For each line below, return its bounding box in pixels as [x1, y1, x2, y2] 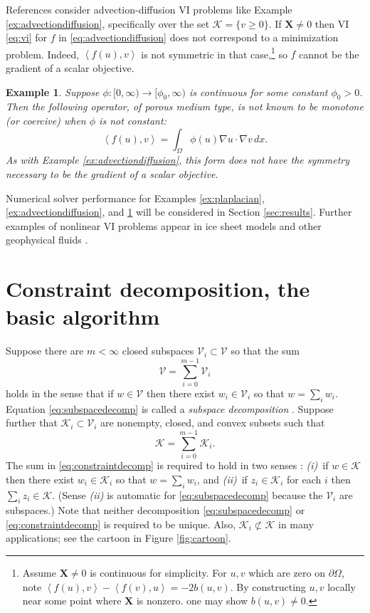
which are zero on [248, 565, 325, 580]
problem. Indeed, [6, 46, 80, 61]
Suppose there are [6, 343, 84, 358]
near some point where [22, 593, 122, 608]
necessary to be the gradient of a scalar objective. [6, 167, 218, 181]
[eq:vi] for [6, 30, 48, 45]
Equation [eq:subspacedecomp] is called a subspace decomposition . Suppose [6, 401, 334, 416]
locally [327, 579, 356, 594]
